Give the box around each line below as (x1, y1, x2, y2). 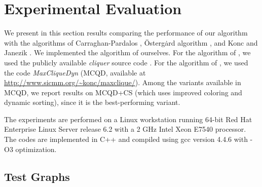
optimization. (15, 143, 57, 154)
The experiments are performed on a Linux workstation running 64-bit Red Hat (4, 114, 252, 124)
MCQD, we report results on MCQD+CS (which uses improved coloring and (4, 87, 242, 97)
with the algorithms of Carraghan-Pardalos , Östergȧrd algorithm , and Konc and (4, 37, 258, 48)
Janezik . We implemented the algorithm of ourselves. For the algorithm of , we (4, 47, 251, 58)
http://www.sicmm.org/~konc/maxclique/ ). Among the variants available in (4, 77, 241, 88)
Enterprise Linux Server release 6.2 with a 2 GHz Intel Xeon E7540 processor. (4, 124, 246, 134)
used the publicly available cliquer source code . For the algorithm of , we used (4, 57, 248, 67)
